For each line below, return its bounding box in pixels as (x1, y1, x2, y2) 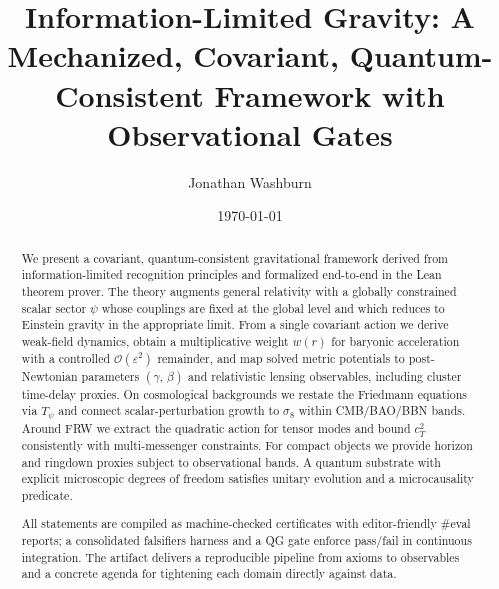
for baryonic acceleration (331, 332, 460, 349)
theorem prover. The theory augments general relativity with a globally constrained (21, 282, 457, 299)
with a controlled (21, 349, 111, 366)
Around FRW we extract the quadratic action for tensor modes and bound (21, 420, 411, 437)
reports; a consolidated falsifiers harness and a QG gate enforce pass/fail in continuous (21, 532, 472, 549)
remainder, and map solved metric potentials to (157, 349, 405, 366)
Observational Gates (107, 113, 393, 154)
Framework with (214, 74, 445, 115)
